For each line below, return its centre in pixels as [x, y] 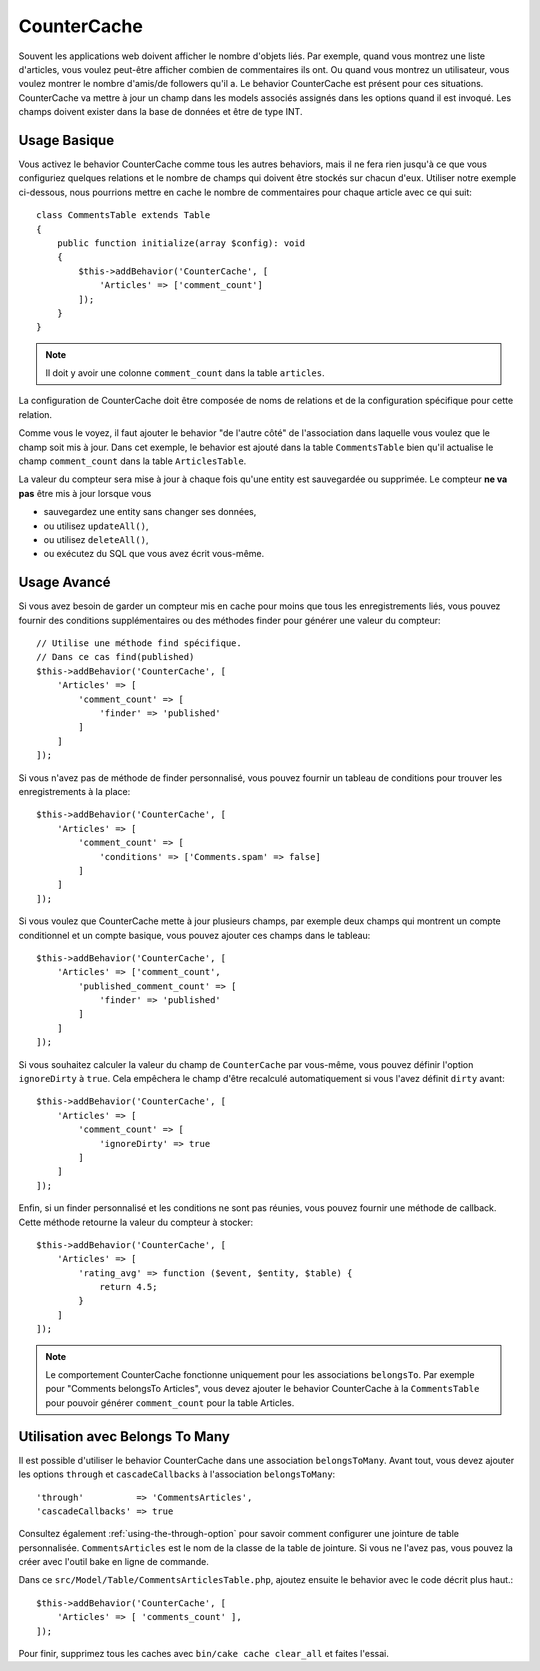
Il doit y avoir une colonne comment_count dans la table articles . [185, 373]
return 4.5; [128, 1287]
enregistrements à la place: [74, 791]
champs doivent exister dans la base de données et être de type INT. [160, 112]
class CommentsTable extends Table [123, 215]
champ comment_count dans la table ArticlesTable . [132, 461]
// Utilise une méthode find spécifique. [139, 643]
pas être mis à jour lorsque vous [85, 493]
